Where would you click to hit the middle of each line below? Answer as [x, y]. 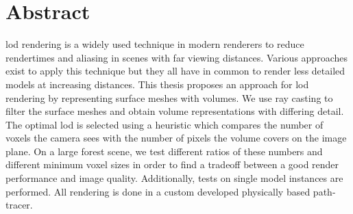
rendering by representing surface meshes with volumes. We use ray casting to [169, 97]
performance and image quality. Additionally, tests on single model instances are [174, 178]
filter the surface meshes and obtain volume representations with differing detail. [175, 111]
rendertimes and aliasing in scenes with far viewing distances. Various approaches [176, 57]
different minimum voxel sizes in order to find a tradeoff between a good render [172, 164]
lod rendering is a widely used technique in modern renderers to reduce [155, 44]
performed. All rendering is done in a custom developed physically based [158, 191]
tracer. [19, 205]
